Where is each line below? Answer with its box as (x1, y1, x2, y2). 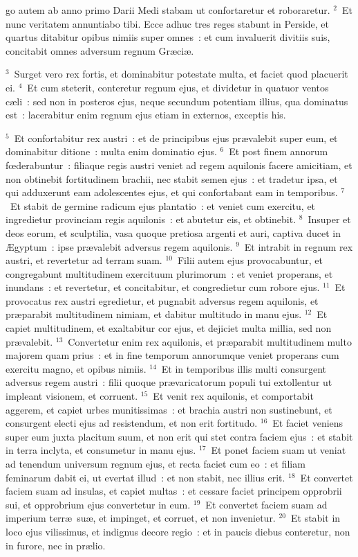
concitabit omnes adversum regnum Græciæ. (6, 43, 194, 58)
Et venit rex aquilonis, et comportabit (153, 389, 314, 403)
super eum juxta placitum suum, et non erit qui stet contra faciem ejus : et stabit (6, 429, 353, 443)
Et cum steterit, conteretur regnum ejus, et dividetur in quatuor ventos (27, 80, 329, 94)
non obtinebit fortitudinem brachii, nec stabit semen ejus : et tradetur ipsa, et (6, 171, 338, 186)
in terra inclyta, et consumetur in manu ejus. (6, 443, 196, 457)
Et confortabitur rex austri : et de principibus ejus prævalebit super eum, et (14, 130, 338, 145)
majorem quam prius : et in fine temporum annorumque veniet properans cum (6, 348, 339, 362)
